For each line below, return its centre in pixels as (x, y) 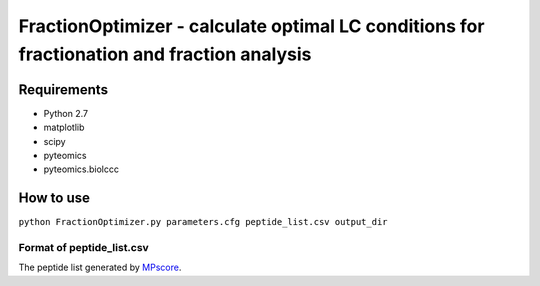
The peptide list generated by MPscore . (100, 267)
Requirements (63, 89)
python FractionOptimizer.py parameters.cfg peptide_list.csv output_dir (203, 222)
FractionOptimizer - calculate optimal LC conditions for (251, 26)
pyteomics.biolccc (81, 169)
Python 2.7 (66, 113)
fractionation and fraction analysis (165, 54)
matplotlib (64, 127)
